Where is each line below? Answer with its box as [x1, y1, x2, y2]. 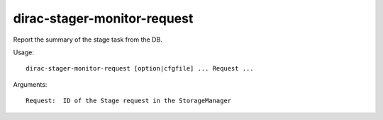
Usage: [13, 48, 35, 56]
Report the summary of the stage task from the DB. [13, 35, 162, 44]
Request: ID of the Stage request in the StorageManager [26, 97, 232, 105]
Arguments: [13, 80, 48, 88]
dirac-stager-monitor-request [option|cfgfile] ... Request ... [26, 64, 255, 73]
